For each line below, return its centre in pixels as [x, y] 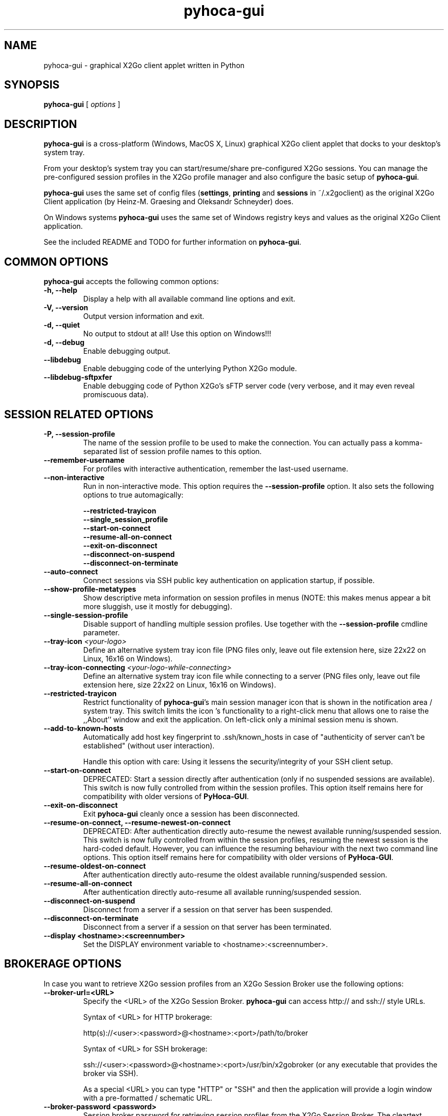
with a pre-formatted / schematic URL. [148, 1098]
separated [100, 451]
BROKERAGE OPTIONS [63, 964]
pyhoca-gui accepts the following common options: [131, 282]
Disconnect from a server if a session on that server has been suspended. [208, 909]
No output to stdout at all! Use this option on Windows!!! [177, 334]
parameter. [101, 632]
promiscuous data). [116, 395]
